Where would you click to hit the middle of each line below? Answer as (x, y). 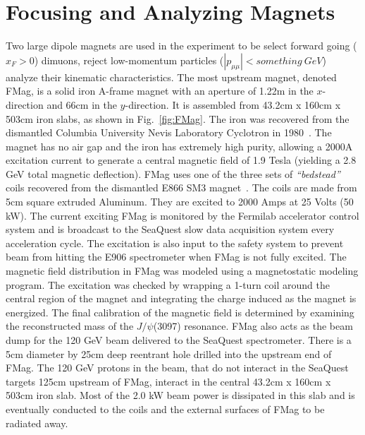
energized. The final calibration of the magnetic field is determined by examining (180, 312)
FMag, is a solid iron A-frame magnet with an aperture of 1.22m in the (160, 91)
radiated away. (37, 423)
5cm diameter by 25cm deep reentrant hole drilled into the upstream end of (169, 353)
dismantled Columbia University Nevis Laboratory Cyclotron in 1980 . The (169, 132)
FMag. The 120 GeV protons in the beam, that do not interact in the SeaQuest (177, 368)
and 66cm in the (82, 104)
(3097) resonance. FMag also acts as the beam (253, 326)
